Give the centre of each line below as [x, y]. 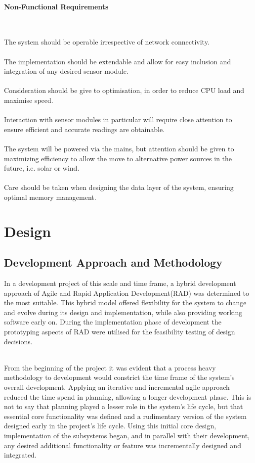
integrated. [20, 455]
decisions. [18, 341]
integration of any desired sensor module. [66, 71]
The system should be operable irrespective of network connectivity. [107, 42]
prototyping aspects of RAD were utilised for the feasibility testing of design [120, 332]
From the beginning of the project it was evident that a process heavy [110, 367]
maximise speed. [29, 100]
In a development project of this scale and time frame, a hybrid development [120, 283]
